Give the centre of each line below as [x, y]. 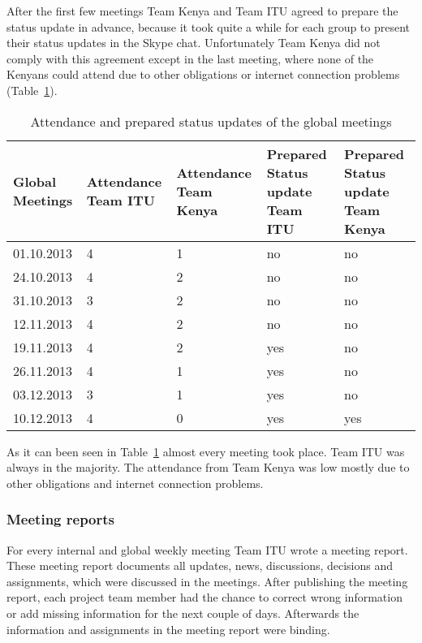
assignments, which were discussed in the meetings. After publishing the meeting [207, 581]
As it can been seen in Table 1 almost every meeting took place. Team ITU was [206, 451]
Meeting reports [61, 519]
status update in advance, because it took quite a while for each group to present [209, 26]
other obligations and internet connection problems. [135, 483]
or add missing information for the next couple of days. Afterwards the [183, 613]
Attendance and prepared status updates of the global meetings [211, 121]
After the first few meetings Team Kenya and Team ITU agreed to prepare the [202, 11]
